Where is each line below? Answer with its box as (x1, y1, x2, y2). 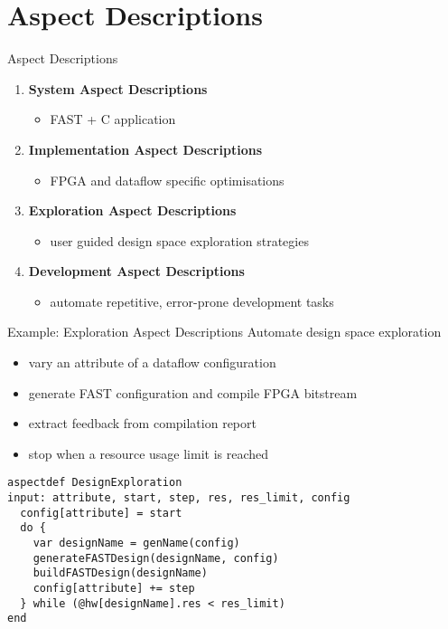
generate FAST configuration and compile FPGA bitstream (28, 383, 358, 402)
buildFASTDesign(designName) (33, 567, 208, 580)
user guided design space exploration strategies (50, 231, 309, 250)
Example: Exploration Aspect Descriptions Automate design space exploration (7, 322, 442, 341)
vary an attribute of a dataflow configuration (28, 353, 276, 372)
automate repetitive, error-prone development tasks (50, 291, 334, 310)
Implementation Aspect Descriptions (28, 139, 262, 158)
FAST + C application (50, 110, 176, 129)
